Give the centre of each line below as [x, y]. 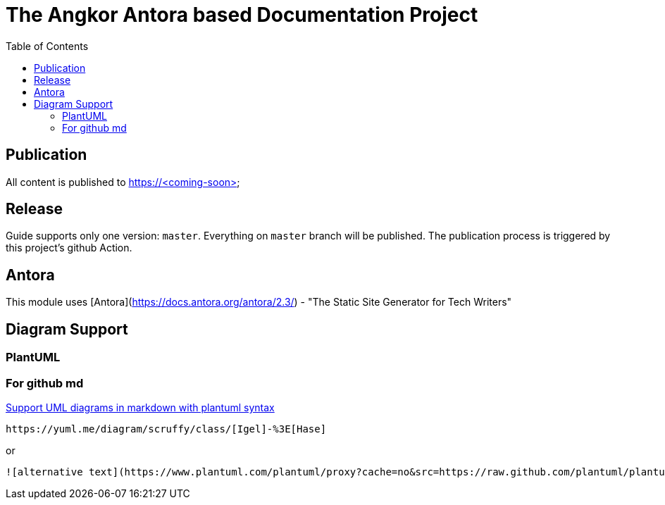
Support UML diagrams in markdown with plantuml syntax [140, 407]
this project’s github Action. [69, 248]
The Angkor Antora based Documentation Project [242, 15]
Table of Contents [47, 46]
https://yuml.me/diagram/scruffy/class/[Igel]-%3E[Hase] [166, 429]
